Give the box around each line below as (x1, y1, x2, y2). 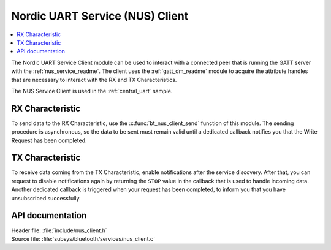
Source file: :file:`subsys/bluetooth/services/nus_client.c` (11, 235, 156, 242)
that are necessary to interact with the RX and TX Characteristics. (11, 76, 177, 83)
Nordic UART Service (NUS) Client (11, 9, 189, 23)
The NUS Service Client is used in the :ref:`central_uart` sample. (11, 87, 173, 94)
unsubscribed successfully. (11, 194, 81, 202)
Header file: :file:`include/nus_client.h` (11, 227, 107, 234)
